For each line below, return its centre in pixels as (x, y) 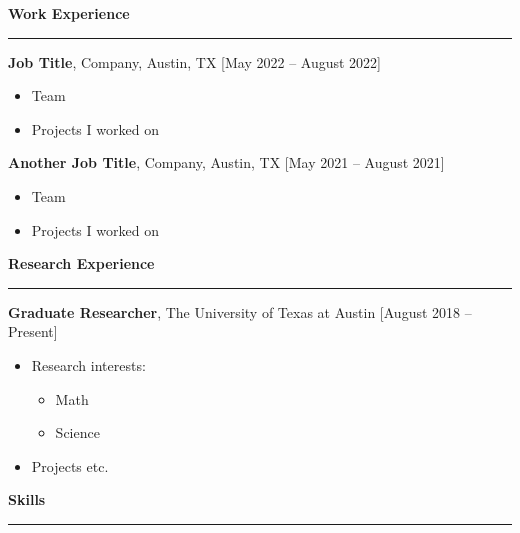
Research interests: (88, 364)
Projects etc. (70, 465)
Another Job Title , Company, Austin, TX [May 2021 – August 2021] (226, 162)
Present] (33, 331)
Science (77, 432)
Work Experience (69, 13)
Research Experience (81, 263)
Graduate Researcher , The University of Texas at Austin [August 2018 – (240, 311)
